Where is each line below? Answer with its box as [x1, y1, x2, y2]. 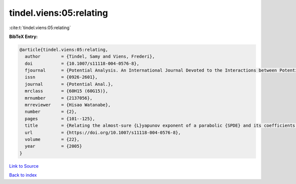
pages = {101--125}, [25, 116, 96, 121]
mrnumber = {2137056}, [25, 95, 93, 101]
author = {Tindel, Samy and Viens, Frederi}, [25, 54, 155, 59]
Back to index [9, 172, 37, 178]
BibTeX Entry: [9, 34, 38, 39]
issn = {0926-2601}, [25, 74, 98, 80]
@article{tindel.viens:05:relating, [19, 47, 109, 52]
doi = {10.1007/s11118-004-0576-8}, [25, 61, 140, 66]
